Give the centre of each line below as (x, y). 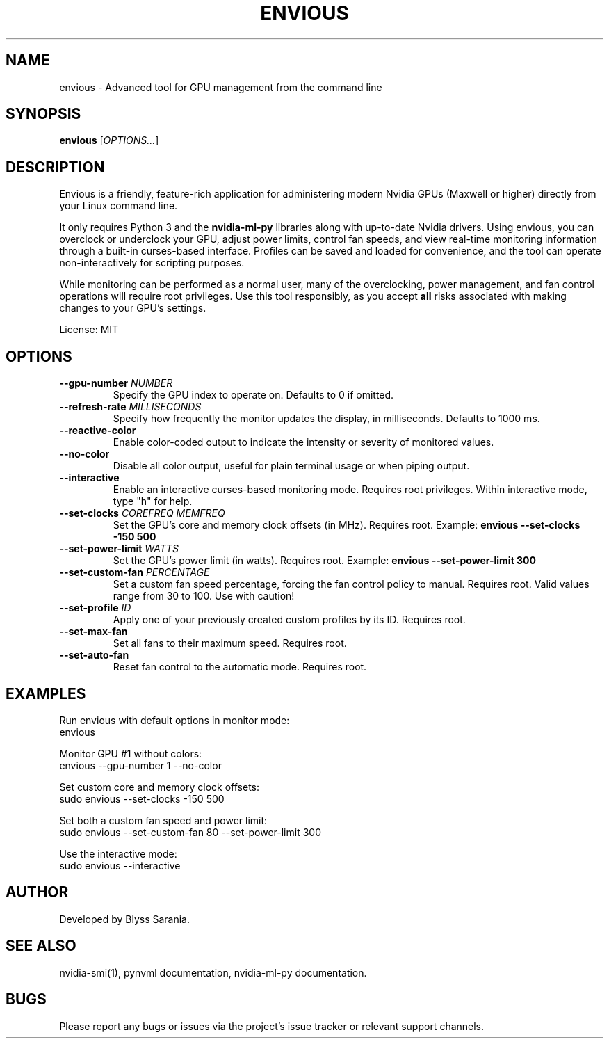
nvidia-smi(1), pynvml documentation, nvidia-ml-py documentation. (213, 972)
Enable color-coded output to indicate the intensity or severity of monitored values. (303, 442)
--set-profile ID (95, 608)
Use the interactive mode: (118, 853)
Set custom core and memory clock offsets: (160, 787)
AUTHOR (37, 892)
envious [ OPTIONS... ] (109, 140)
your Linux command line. (119, 206)
